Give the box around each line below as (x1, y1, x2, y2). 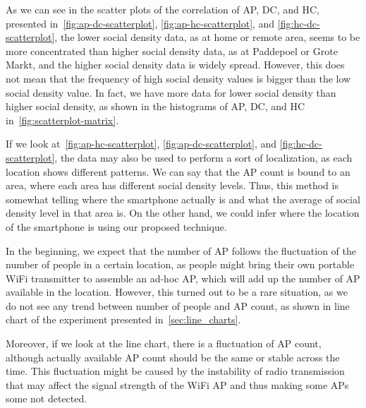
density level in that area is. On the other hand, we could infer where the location (6, 205, 360, 220)
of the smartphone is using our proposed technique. (6, 219, 227, 234)
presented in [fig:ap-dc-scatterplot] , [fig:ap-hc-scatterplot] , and (6, 16, 275, 30)
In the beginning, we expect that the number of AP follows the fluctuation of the (6, 243, 356, 258)
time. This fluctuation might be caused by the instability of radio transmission (6, 364, 345, 378)
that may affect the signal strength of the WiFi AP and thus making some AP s (6, 377, 349, 392)
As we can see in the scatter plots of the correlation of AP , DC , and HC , (6, 2, 319, 16)
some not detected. (6, 391, 87, 406)
